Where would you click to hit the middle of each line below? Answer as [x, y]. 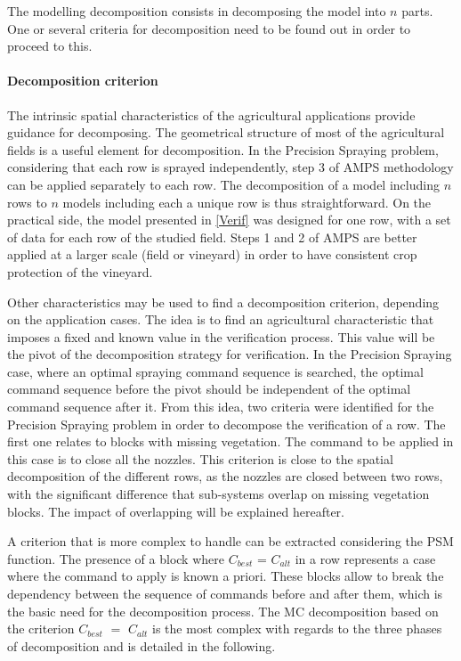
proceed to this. [50, 46]
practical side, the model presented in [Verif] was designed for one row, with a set [229, 220]
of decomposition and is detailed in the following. [142, 645]
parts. [417, 11]
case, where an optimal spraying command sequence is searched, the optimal [215, 371]
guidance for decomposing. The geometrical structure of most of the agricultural [226, 132]
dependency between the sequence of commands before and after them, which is [225, 594]
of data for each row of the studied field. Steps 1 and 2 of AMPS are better [212, 237]
